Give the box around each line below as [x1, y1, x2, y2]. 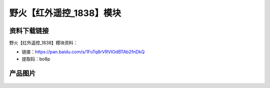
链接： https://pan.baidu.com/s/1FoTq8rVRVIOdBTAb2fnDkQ [21, 49, 145, 55]
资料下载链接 [9, 26, 49, 35]
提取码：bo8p [21, 55, 50, 62]
